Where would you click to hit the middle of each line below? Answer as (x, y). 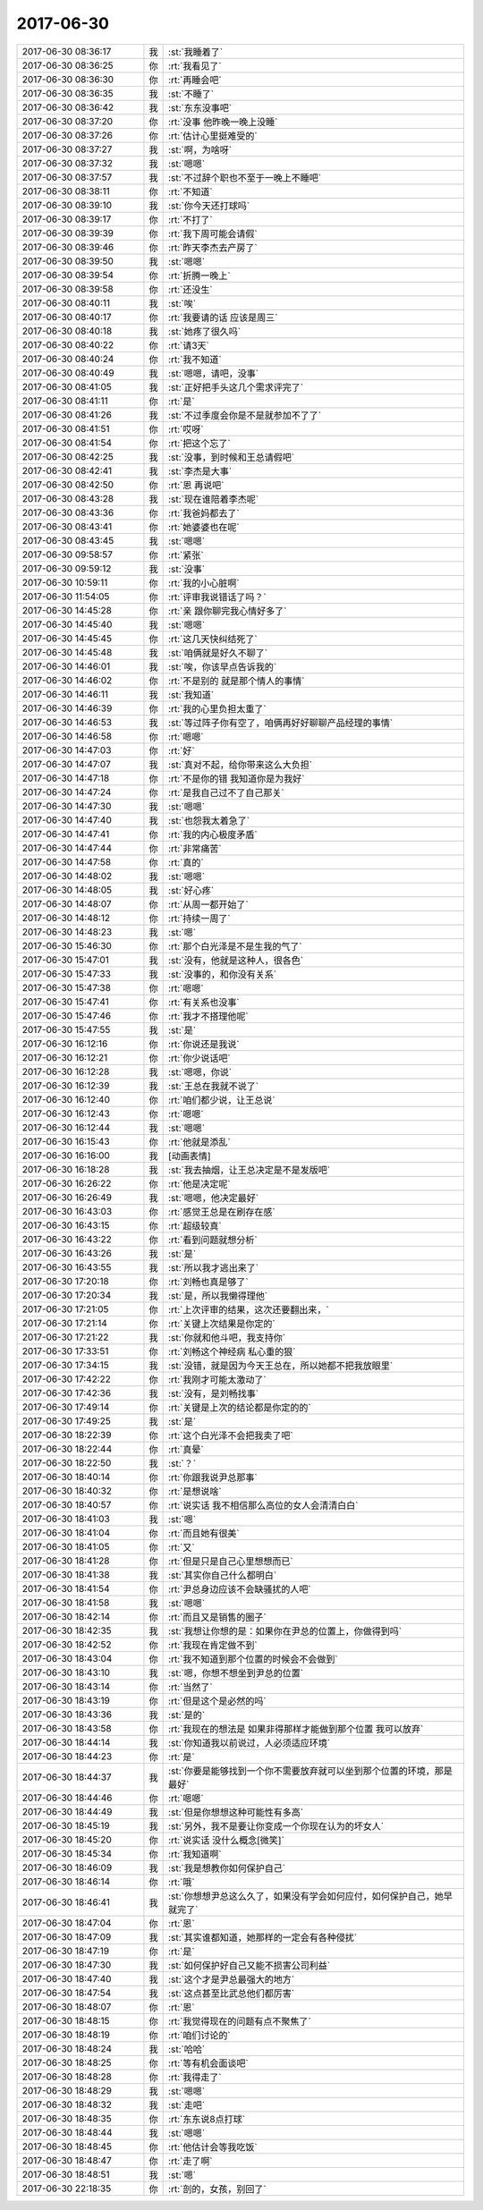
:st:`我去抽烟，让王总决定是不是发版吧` (250, 1170)
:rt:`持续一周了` (200, 919)
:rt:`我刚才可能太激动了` (218, 1379)
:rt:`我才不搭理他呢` (209, 1016)
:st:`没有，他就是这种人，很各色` (236, 960)
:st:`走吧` (187, 2104)
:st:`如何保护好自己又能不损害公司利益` (250, 1965)
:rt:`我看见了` (195, 65)
